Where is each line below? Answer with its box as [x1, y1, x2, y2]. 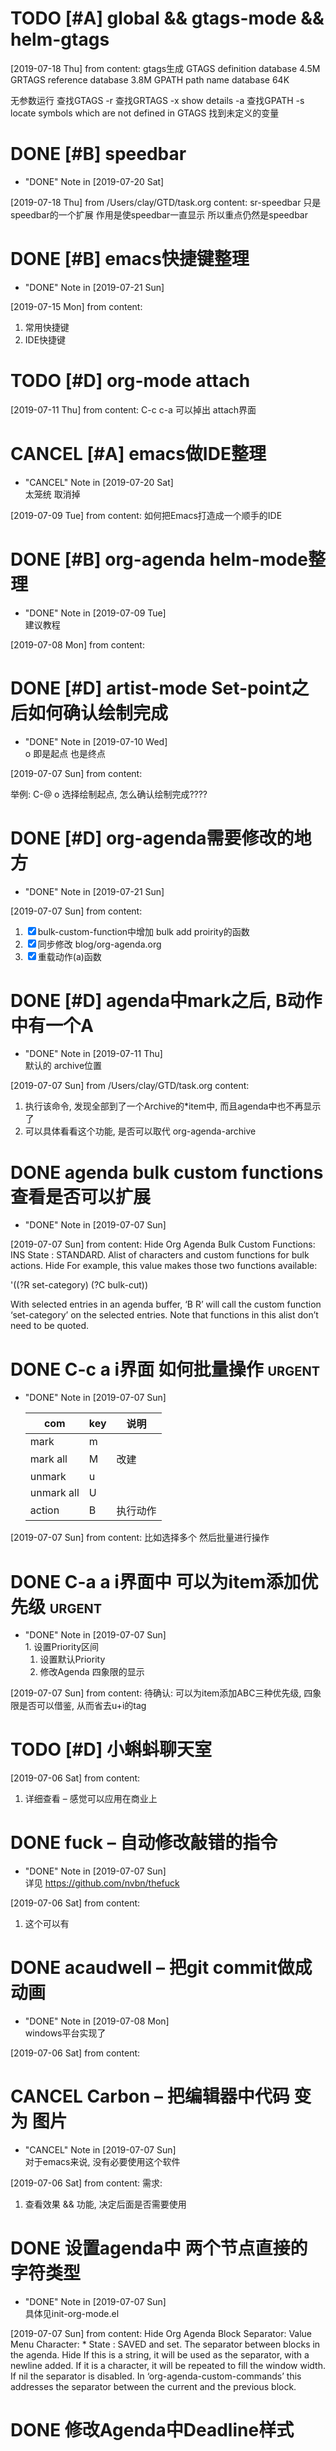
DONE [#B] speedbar [10, 143, 187, 166]
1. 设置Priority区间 [24, 1641, 100, 1653]
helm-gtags [10, 28, 110, 51]
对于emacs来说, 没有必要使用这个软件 [24, 2156, 181, 2167]
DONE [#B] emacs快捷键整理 [10, 248, 250, 271]
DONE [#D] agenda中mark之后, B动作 [10, 989, 323, 1012]
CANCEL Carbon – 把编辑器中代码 [10, 2085, 290, 2108]
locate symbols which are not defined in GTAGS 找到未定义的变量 [10, 107, 280, 119]
